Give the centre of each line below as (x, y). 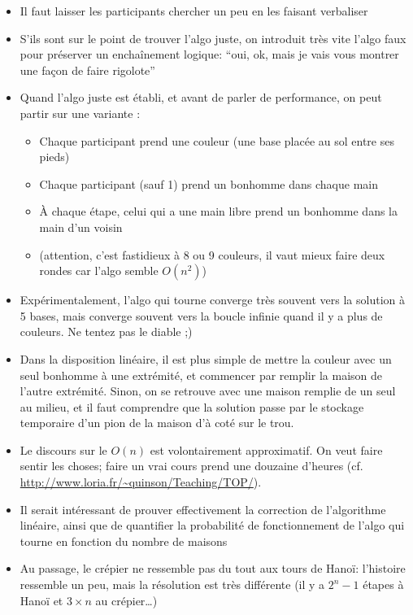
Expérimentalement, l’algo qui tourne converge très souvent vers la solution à (212, 300)
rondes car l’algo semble (99, 270)
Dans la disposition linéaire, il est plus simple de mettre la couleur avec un (206, 358)
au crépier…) (126, 600)
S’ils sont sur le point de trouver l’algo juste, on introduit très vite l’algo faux (213, 38)
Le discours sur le (63, 449)
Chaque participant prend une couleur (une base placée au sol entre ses (217, 140)
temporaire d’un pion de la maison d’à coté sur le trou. (157, 423)
